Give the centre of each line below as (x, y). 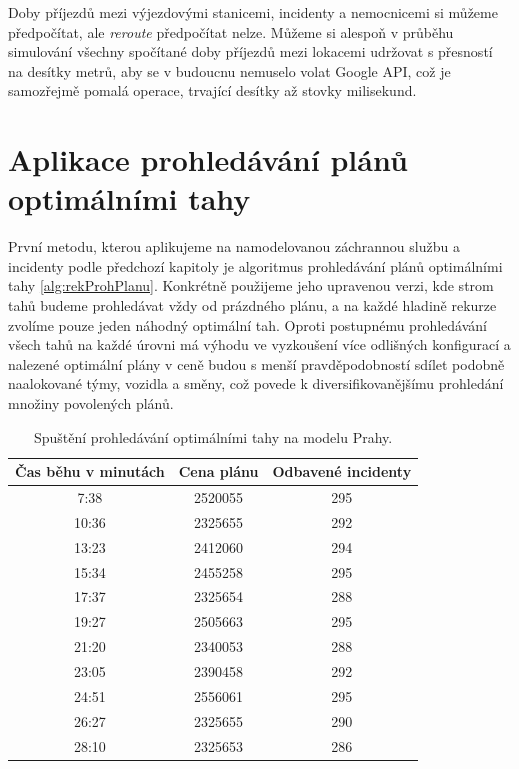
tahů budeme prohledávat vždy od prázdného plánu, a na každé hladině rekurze (252, 305)
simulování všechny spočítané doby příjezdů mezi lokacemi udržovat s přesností (250, 51)
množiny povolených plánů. (91, 403)
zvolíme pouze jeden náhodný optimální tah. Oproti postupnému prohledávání (247, 324)
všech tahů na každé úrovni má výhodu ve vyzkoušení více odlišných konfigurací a (259, 344)
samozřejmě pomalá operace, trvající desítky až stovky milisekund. (212, 90)
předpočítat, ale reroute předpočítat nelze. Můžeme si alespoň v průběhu (231, 31)
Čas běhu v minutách (90, 471)
